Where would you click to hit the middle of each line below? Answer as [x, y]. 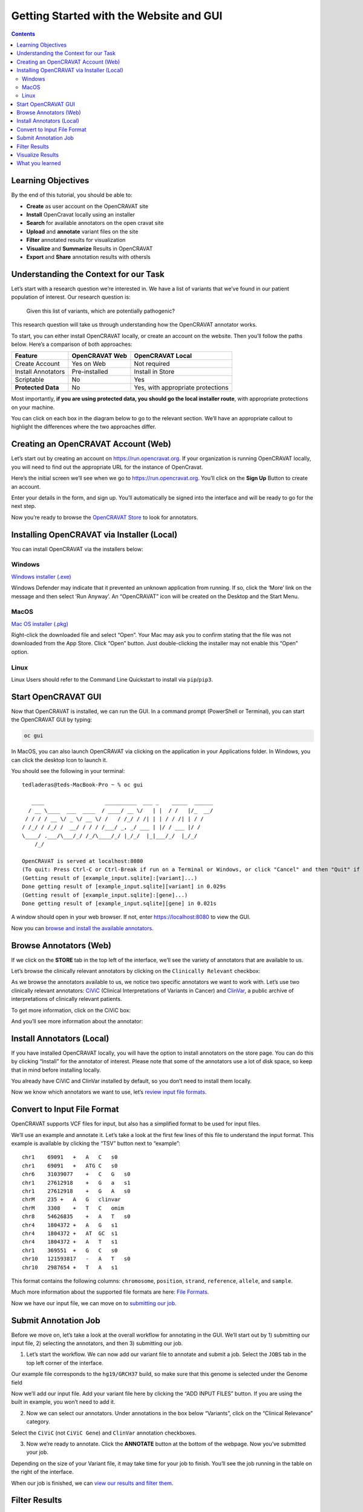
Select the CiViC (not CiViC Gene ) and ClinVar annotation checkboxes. [104, 1433]
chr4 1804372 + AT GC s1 [70, 1233]
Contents [23, 34]
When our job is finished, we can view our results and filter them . [92, 1483]
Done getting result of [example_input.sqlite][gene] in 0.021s [119, 903]
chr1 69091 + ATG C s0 [70, 1165]
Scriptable [30, 380]
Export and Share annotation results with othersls [89, 257]
